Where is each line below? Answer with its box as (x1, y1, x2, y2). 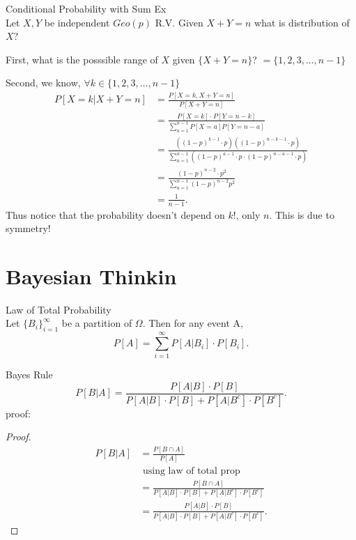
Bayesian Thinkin (6, 261, 177, 290)
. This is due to (269, 207, 334, 222)
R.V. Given (155, 15, 203, 29)
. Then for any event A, (142, 316, 243, 330)
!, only (233, 207, 261, 222)
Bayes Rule (6, 367, 53, 382)
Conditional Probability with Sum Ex (6, 1, 167, 15)
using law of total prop (142, 465, 240, 476)
